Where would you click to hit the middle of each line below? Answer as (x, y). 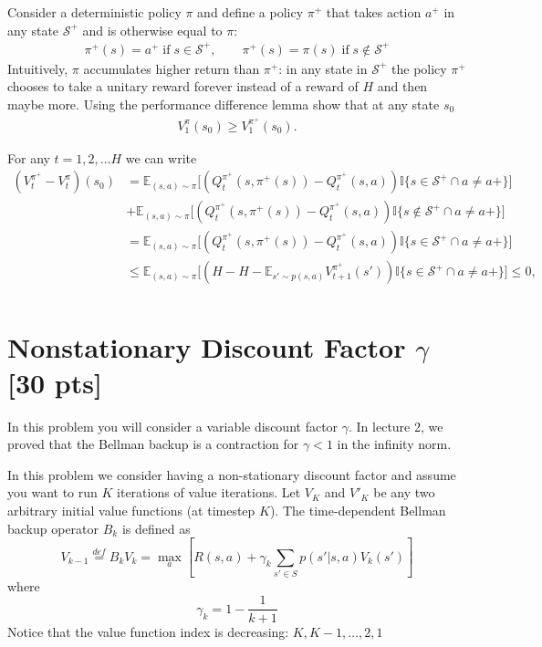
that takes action (374, 12)
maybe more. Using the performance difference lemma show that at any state (224, 104)
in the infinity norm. (394, 444)
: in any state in (323, 68)
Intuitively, (38, 68)
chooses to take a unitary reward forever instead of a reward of (183, 86)
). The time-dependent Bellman (358, 511)
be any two (404, 492)
